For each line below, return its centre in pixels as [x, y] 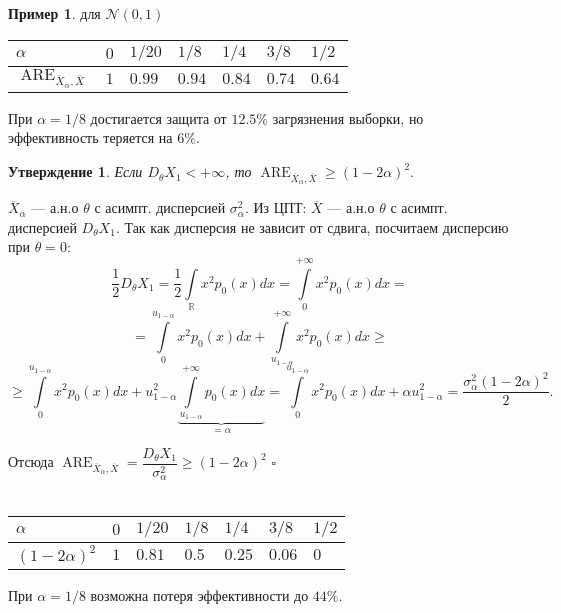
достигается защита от [158, 117]
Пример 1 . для [54, 13]
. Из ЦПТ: [275, 207]
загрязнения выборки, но [348, 117]
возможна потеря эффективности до [199, 594]
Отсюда [31, 461]
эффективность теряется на [90, 137]
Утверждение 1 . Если [75, 171]
